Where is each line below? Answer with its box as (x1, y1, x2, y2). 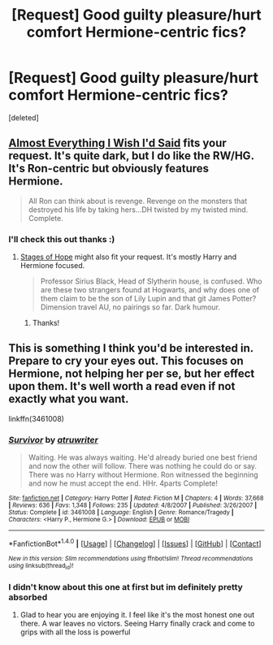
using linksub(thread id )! (8, 561, 74, 571)
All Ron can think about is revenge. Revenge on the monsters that (28, 196, 248, 206)
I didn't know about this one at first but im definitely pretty (8, 582, 244, 593)
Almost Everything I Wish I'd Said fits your (8, 136, 227, 150)
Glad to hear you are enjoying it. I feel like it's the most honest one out (19, 610, 254, 620)
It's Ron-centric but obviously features (8, 162, 210, 175)
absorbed (8, 591, 48, 603)
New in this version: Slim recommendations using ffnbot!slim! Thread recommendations (8, 554, 253, 562)
